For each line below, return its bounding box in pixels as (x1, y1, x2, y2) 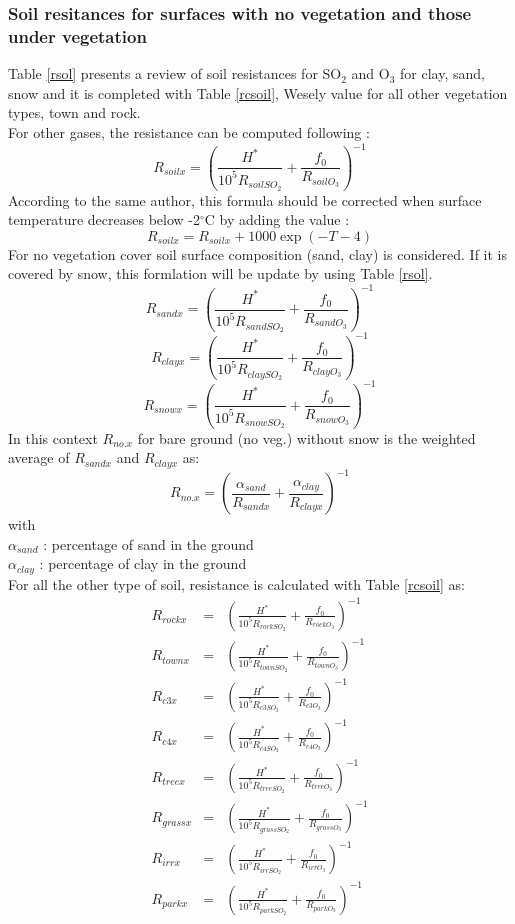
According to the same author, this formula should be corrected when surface (8, 189, 482, 210)
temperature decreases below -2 (8, 209, 200, 230)
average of (8, 447, 70, 468)
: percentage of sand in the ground (43, 533, 254, 554)
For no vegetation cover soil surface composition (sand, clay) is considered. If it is (8, 243, 508, 264)
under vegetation (8, 23, 147, 48)
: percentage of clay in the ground (39, 553, 247, 574)
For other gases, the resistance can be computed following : (8, 121, 370, 142)
